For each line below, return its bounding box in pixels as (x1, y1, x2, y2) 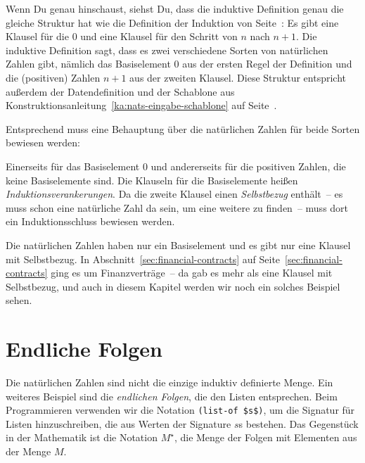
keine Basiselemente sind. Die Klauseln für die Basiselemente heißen (6, 172, 298, 187)
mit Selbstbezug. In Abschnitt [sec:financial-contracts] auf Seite (6, 251, 281, 266)
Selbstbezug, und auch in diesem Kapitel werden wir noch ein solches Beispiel (6, 279, 340, 293)
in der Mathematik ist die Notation (6, 430, 158, 445)
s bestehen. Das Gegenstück (238, 416, 359, 431)
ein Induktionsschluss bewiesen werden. (6, 214, 175, 229)
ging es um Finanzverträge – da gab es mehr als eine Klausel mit (51, 265, 333, 280)
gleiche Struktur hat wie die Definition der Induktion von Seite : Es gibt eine (6, 15, 339, 30)
